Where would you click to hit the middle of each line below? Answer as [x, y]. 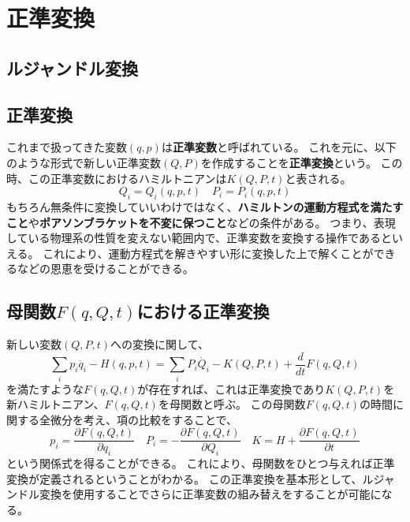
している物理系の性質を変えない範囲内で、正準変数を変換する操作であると [199, 238]
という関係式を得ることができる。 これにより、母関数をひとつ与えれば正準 [201, 463]
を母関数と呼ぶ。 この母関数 [232, 404]
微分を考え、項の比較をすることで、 [144, 419]
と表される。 [318, 178]
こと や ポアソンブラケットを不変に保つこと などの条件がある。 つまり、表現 [201, 222]
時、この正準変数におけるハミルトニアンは [117, 178]
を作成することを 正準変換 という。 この [302, 162]
